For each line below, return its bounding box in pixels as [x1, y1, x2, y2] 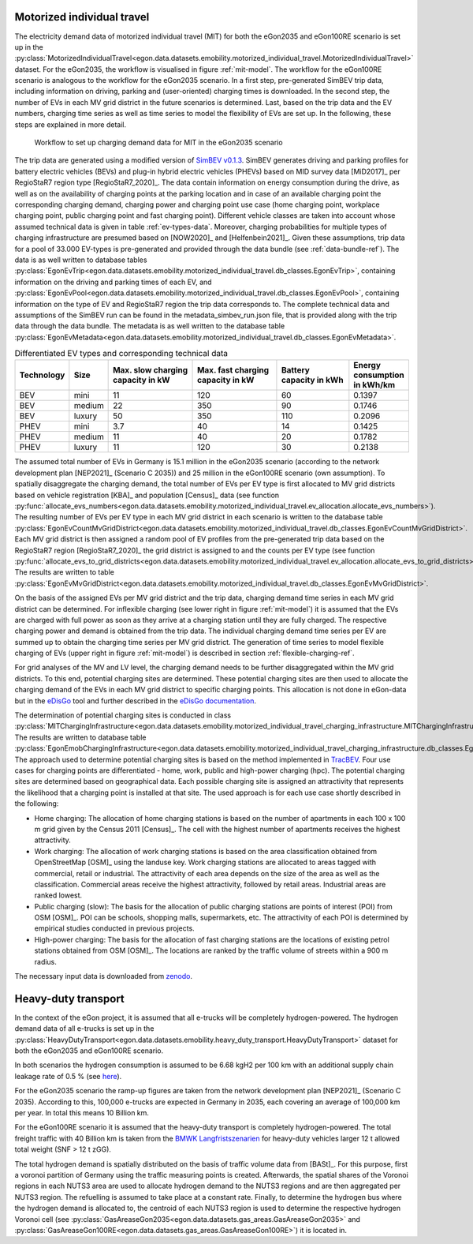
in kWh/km [353, 380, 396, 391]
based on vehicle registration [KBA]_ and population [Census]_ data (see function [14, 490, 280, 500]
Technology [19, 369, 65, 380]
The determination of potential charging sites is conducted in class [14, 710, 232, 720]
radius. [34, 957, 57, 966]
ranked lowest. [34, 890, 83, 900]
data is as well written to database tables [14, 255, 147, 264]
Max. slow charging [113, 365, 188, 376]
